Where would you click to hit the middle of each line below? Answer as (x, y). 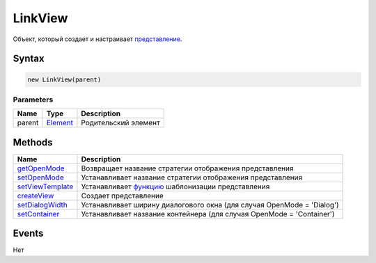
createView (36, 196)
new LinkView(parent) (64, 79)
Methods (33, 142)
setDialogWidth (42, 205)
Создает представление (122, 196)
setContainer (38, 214)
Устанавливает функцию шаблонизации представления (175, 186)
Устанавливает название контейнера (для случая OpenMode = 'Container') (208, 214)
